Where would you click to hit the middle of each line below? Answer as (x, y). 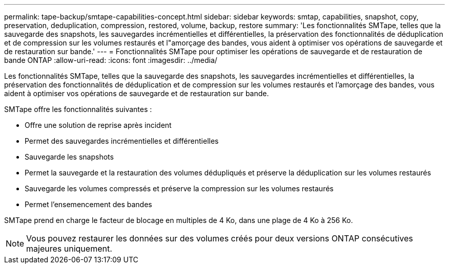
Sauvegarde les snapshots (69, 157)
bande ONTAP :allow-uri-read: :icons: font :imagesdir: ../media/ (111, 60)
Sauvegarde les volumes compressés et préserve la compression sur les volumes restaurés (179, 188)
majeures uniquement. (69, 249)
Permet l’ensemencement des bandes (88, 204)
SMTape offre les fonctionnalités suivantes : (78, 109)
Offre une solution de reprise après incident (98, 125)
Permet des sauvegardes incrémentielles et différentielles (122, 141)
